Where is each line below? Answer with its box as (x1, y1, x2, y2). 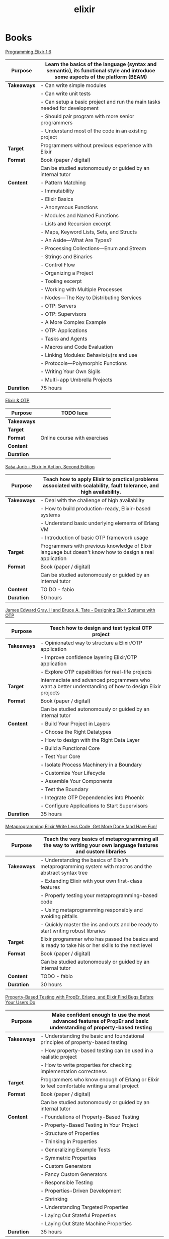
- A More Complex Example (40, 318, 107, 325)
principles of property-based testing (40, 1038, 127, 1045)
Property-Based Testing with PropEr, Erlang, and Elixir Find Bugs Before (5, 994, 154, 1000)
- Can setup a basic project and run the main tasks (40, 98, 161, 105)
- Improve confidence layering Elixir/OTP (40, 653, 137, 660)
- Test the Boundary (40, 786, 89, 793)
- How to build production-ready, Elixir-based (40, 505, 151, 512)
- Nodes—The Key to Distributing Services (40, 294, 142, 301)
